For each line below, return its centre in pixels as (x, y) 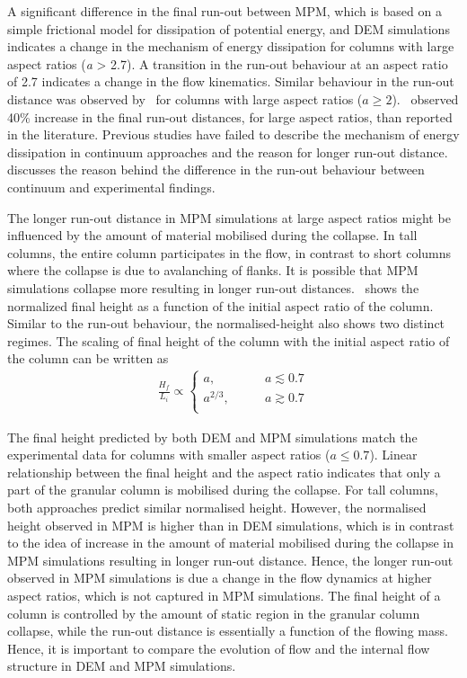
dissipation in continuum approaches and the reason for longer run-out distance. (228, 152)
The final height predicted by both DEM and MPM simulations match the (212, 437)
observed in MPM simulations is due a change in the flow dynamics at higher (220, 578)
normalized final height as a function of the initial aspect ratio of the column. (220, 305)
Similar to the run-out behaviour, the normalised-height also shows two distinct (226, 323)
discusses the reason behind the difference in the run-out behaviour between (216, 169)
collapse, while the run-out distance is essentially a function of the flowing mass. (228, 631)
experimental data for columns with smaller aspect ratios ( (169, 455)
